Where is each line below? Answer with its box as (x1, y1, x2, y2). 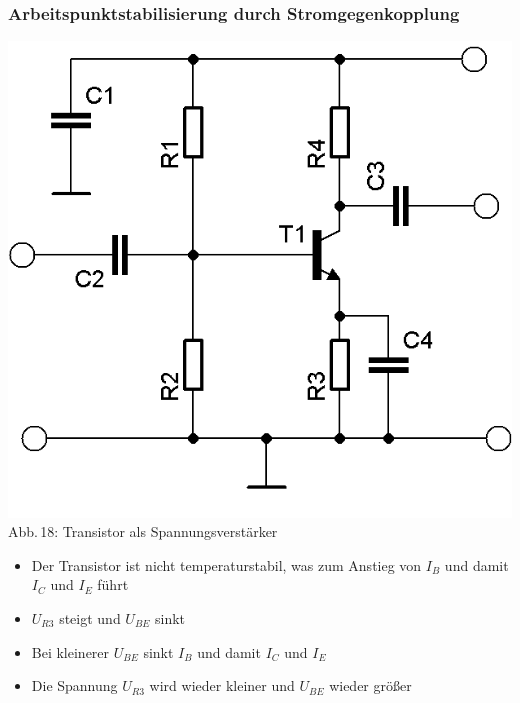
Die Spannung (31, 675, 118, 696)
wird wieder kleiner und (149, 675, 295, 696)
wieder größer (329, 675, 412, 696)
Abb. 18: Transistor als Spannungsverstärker (8, 521, 278, 542)
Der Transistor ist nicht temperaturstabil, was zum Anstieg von (31, 554, 422, 575)
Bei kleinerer (31, 641, 110, 662)
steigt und (59, 607, 121, 628)
